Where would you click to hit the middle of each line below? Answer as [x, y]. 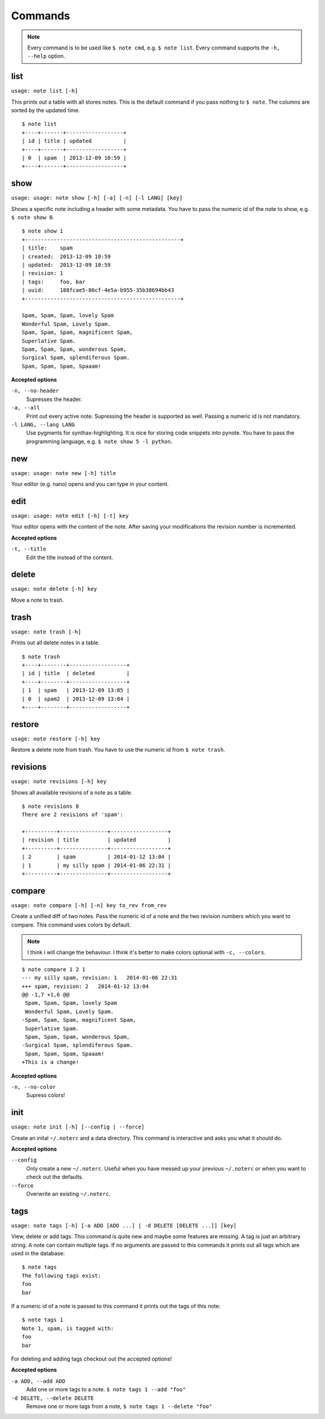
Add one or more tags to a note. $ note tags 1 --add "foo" [106, 1389]
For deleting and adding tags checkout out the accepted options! [91, 1359]
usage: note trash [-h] [46, 632]
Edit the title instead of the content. [70, 557]
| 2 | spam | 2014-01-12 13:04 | [97, 857]
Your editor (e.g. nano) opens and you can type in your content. [90, 484]
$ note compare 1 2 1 [54, 969]
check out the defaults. [55, 1177]
